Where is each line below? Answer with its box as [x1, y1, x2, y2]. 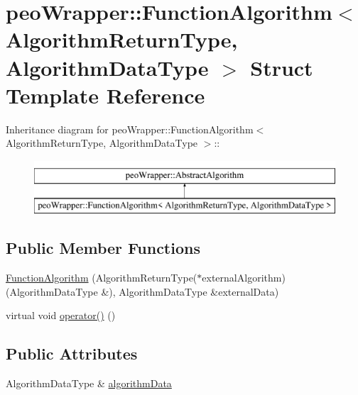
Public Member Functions [6, 237, 200, 259]
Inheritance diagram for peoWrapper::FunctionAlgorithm [6, 121, 254, 136]
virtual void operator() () [6, 308, 116, 323]
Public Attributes [6, 343, 138, 365]
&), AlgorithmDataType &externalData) [101, 284, 279, 299]
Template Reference [6, 80, 205, 109]
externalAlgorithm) [202, 270, 286, 285]
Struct [250, 52, 313, 82]
